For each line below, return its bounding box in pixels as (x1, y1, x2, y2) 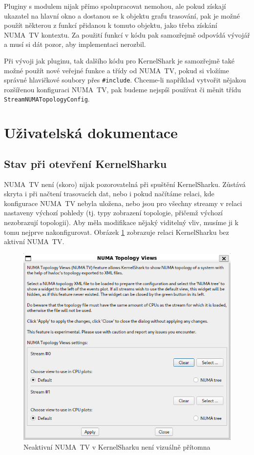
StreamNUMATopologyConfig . (4, 94, 90, 104)
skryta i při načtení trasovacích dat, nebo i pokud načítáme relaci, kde (4, 188, 214, 199)
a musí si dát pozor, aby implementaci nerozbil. (4, 39, 146, 49)
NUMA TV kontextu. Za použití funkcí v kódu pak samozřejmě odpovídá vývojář (4, 29, 250, 40)
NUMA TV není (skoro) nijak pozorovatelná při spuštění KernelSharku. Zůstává (4, 179, 246, 189)
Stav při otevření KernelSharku (4, 156, 167, 171)
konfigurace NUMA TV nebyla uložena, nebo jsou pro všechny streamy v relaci (4, 198, 242, 208)
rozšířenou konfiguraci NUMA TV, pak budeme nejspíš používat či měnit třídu (4, 84, 241, 94)
